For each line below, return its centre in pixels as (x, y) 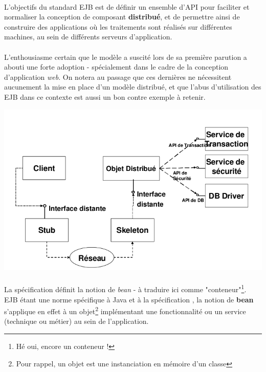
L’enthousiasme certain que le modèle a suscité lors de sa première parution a (126, 57)
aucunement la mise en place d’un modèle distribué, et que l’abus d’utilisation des (133, 87)
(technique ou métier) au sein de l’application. (76, 321)
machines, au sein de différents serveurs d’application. (88, 37)
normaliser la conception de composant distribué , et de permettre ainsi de (122, 17)
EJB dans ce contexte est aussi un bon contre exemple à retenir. (105, 96)
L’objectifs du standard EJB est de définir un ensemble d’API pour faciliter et (127, 6)
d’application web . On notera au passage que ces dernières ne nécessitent (118, 76)
